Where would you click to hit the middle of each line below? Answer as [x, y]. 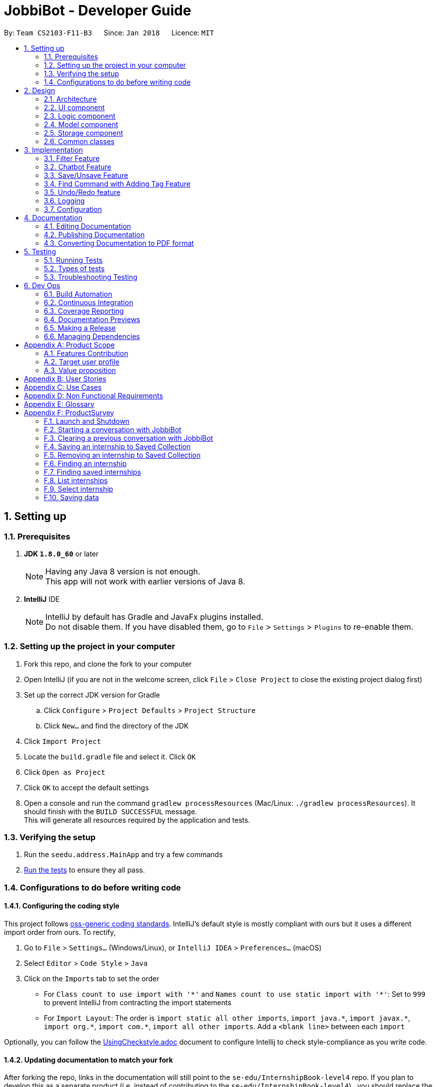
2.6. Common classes [79, 141]
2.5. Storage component [83, 133]
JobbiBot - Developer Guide [98, 10]
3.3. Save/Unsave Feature [86, 175]
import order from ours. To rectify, [60, 932]
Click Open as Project [65, 772]
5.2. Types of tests [74, 268]
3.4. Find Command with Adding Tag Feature [117, 183]
